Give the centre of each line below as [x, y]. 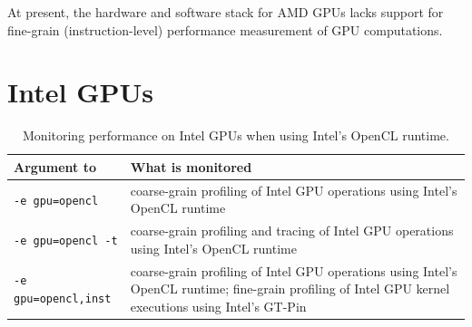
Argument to [55, 166]
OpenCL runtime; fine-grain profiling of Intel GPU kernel [290, 289]
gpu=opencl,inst [63, 299]
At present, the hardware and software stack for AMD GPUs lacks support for [226, 12]
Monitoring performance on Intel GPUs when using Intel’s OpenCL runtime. [236, 135]
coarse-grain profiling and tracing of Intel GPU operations [292, 231]
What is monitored [191, 166]
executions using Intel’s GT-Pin [218, 306]
